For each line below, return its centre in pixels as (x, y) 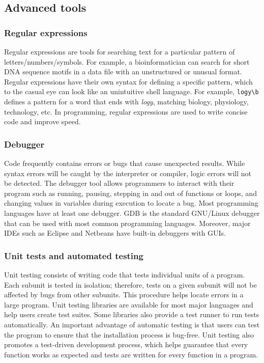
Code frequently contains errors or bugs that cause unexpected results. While (125, 163)
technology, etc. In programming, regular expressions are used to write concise (126, 111)
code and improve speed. (42, 121)
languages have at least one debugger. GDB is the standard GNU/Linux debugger (132, 213)
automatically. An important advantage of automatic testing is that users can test (132, 324)
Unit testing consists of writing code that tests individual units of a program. (125, 274)
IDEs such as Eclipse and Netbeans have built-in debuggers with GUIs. (115, 233)
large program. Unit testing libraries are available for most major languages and (129, 304)
